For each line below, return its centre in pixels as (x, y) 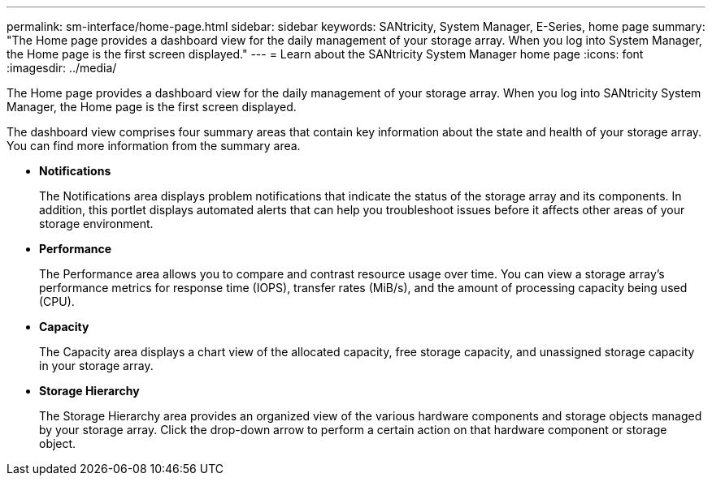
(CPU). (57, 301)
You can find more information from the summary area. (154, 146)
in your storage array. (96, 366)
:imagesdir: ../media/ (62, 68)
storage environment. (96, 224)
